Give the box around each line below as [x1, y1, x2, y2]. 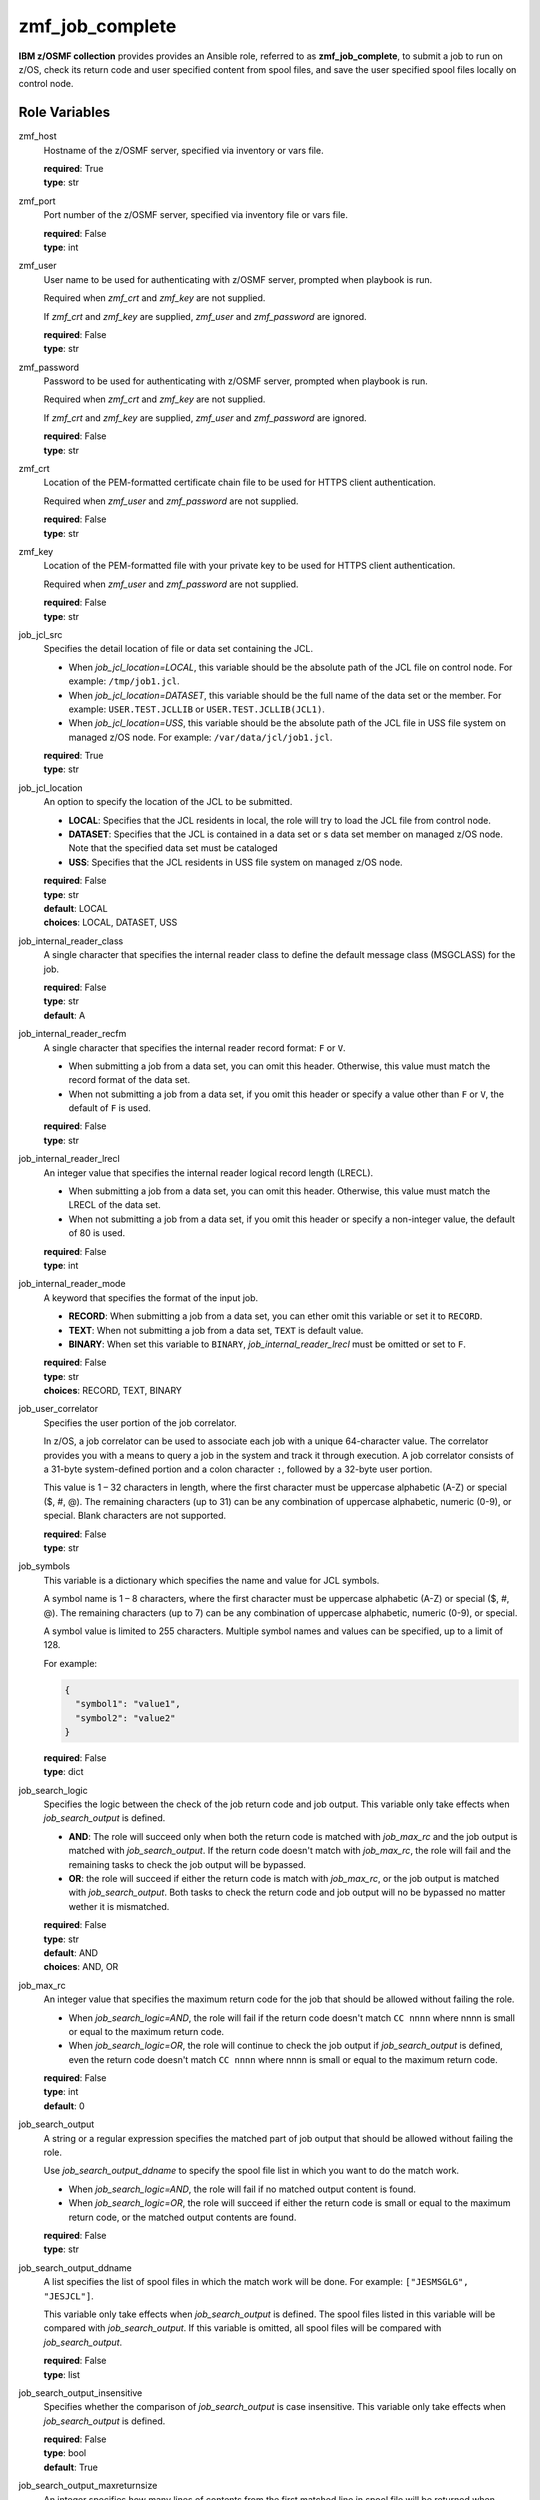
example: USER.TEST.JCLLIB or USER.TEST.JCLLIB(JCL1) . [68, 703, 325, 715]
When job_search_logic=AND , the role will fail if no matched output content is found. [68, 2183, 417, 2195]
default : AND [43, 1946, 99, 1959]
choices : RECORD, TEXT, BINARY [43, 1385, 182, 1397]
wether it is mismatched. [68, 1900, 170, 1912]
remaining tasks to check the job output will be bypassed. [68, 1858, 307, 1870]
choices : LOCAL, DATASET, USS [43, 916, 178, 929]
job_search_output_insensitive [18, 2386, 143, 2399]
